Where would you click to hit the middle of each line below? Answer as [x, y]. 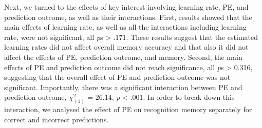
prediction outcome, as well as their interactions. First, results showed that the [128, 17]
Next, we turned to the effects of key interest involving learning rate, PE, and [126, 7]
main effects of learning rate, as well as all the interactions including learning [125, 27]
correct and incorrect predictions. [57, 119]
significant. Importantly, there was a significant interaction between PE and [123, 87]
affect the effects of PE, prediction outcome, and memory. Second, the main [123, 57]
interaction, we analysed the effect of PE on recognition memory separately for [128, 109]
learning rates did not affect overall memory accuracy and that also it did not [126, 47]
